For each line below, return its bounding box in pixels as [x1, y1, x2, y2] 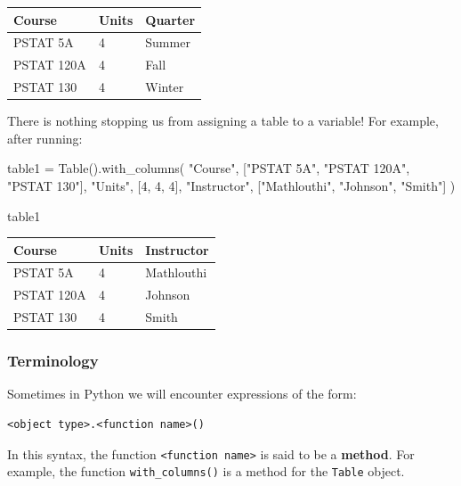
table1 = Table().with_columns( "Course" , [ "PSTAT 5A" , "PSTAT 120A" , [7, 159, 410, 177]
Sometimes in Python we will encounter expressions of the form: [7, 384, 357, 403]
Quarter [145, 10, 196, 29]
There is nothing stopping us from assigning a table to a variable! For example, [7, 111, 439, 130]
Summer [145, 33, 190, 52]
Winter [145, 78, 184, 96]
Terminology [7, 350, 99, 372]
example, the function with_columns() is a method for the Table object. [7, 462, 405, 481]
